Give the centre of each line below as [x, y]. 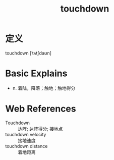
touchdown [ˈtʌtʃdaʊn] [28, 53]
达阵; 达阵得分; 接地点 [40, 129]
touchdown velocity [26, 134]
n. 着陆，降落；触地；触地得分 [44, 88]
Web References [41, 109]
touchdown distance [26, 146]
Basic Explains [36, 73]
